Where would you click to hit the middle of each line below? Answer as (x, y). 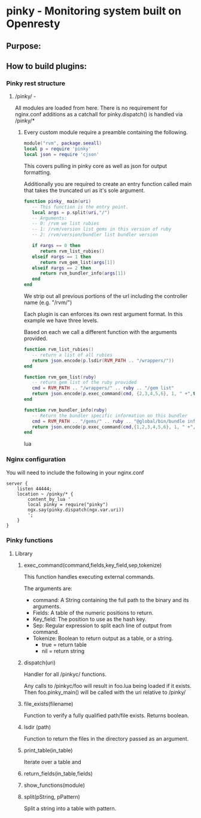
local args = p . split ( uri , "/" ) (71, 212)
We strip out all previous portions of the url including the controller (106, 296)
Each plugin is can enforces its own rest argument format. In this (103, 314)
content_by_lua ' (49, 499)
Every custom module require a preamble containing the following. (106, 133)
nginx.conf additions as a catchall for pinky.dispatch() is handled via (99, 115)
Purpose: (24, 46)
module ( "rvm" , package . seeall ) (63, 143)
